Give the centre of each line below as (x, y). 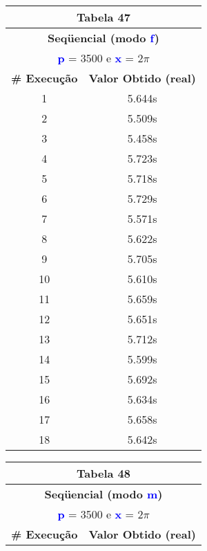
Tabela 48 (103, 473)
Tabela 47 (103, 17)
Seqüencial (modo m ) (103, 494)
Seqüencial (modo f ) (103, 38)
